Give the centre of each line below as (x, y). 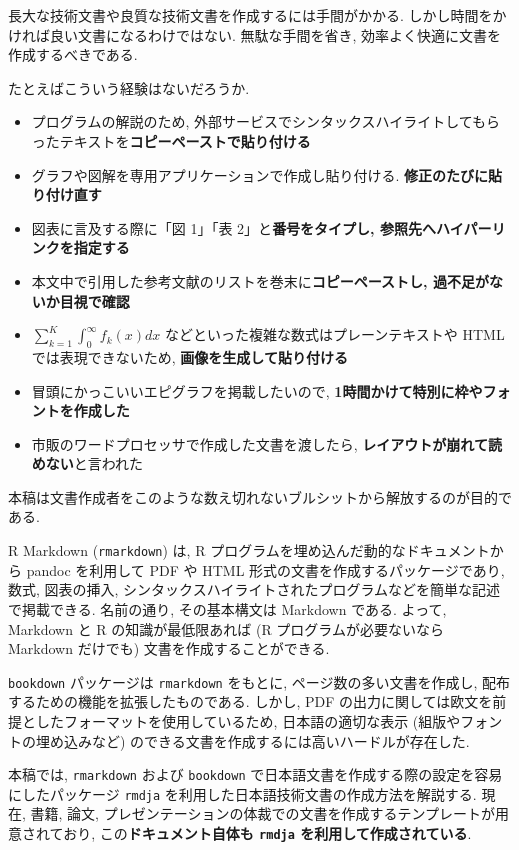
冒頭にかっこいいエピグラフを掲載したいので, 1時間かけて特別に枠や (257, 390)
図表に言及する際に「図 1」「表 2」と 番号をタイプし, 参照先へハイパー (261, 227)
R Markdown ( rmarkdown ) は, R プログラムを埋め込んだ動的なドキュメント (249, 550)
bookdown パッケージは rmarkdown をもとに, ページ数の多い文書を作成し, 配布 (259, 681)
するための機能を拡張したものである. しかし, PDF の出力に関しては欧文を (250, 701)
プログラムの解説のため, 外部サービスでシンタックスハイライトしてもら (266, 121)
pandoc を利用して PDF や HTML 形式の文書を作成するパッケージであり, (265, 569)
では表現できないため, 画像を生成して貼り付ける (189, 356)
